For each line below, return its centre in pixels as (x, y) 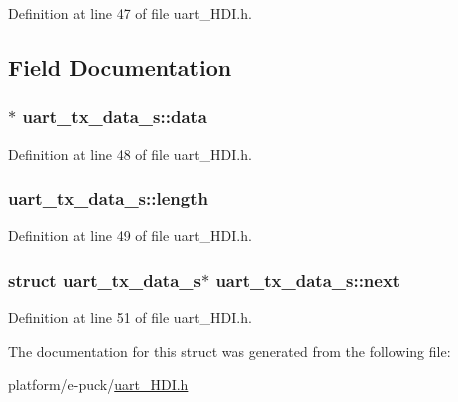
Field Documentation (120, 66)
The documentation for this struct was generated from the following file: (229, 350)
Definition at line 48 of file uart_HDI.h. (130, 153)
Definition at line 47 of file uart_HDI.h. (130, 13)
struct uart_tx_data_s (104, 279)
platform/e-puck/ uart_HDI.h (98, 384)
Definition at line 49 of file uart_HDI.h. (130, 235)
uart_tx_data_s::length (108, 198)
